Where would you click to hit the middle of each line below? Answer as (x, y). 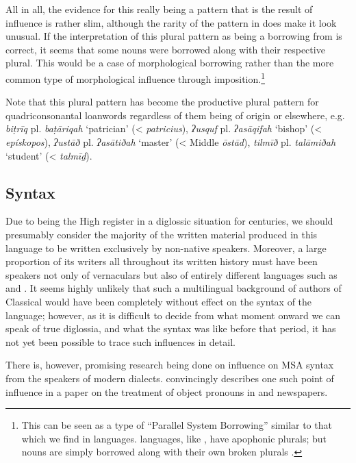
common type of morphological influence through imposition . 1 (136, 77)
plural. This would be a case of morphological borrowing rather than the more (170, 63)
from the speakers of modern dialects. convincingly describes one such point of (170, 378)
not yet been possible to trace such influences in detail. (120, 341)
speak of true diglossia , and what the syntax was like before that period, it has (171, 328)
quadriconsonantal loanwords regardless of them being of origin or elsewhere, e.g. (175, 115)
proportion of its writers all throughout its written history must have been (162, 261)
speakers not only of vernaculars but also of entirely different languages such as (171, 274)
